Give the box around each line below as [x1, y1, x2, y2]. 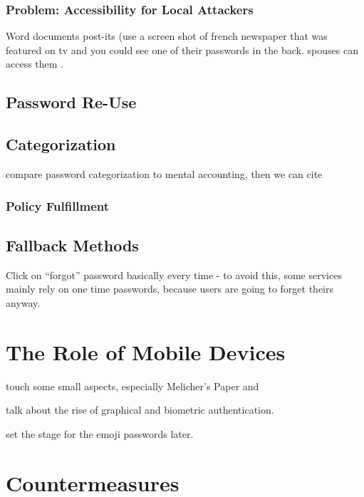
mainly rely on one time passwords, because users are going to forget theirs [6, 281, 334, 296]
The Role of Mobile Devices [6, 337, 286, 366]
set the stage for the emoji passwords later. [6, 426, 194, 441]
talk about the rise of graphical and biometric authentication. [6, 402, 274, 417]
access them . [6, 56, 64, 71]
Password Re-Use [6, 91, 137, 113]
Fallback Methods [6, 234, 139, 256]
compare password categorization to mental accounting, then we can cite [6, 166, 323, 181]
